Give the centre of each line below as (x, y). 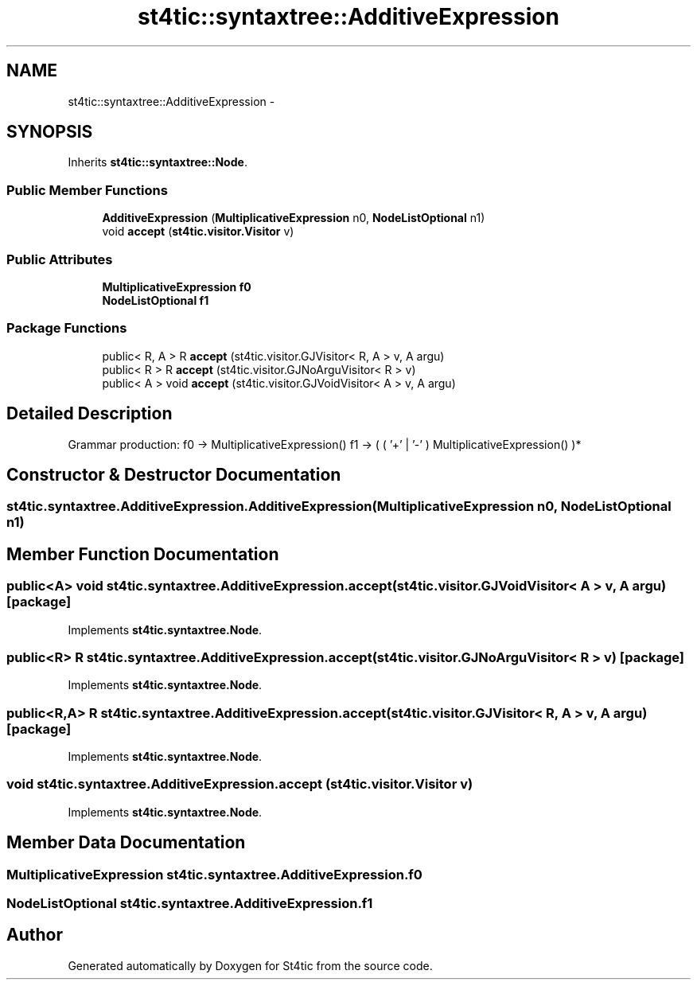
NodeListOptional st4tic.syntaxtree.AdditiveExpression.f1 (190, 904)
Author (35, 935)
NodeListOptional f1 (156, 300)
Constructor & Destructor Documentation (174, 474)
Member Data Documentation (126, 843)
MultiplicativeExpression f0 (177, 286)
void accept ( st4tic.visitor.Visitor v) (198, 232)
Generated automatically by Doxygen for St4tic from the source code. (250, 965)
